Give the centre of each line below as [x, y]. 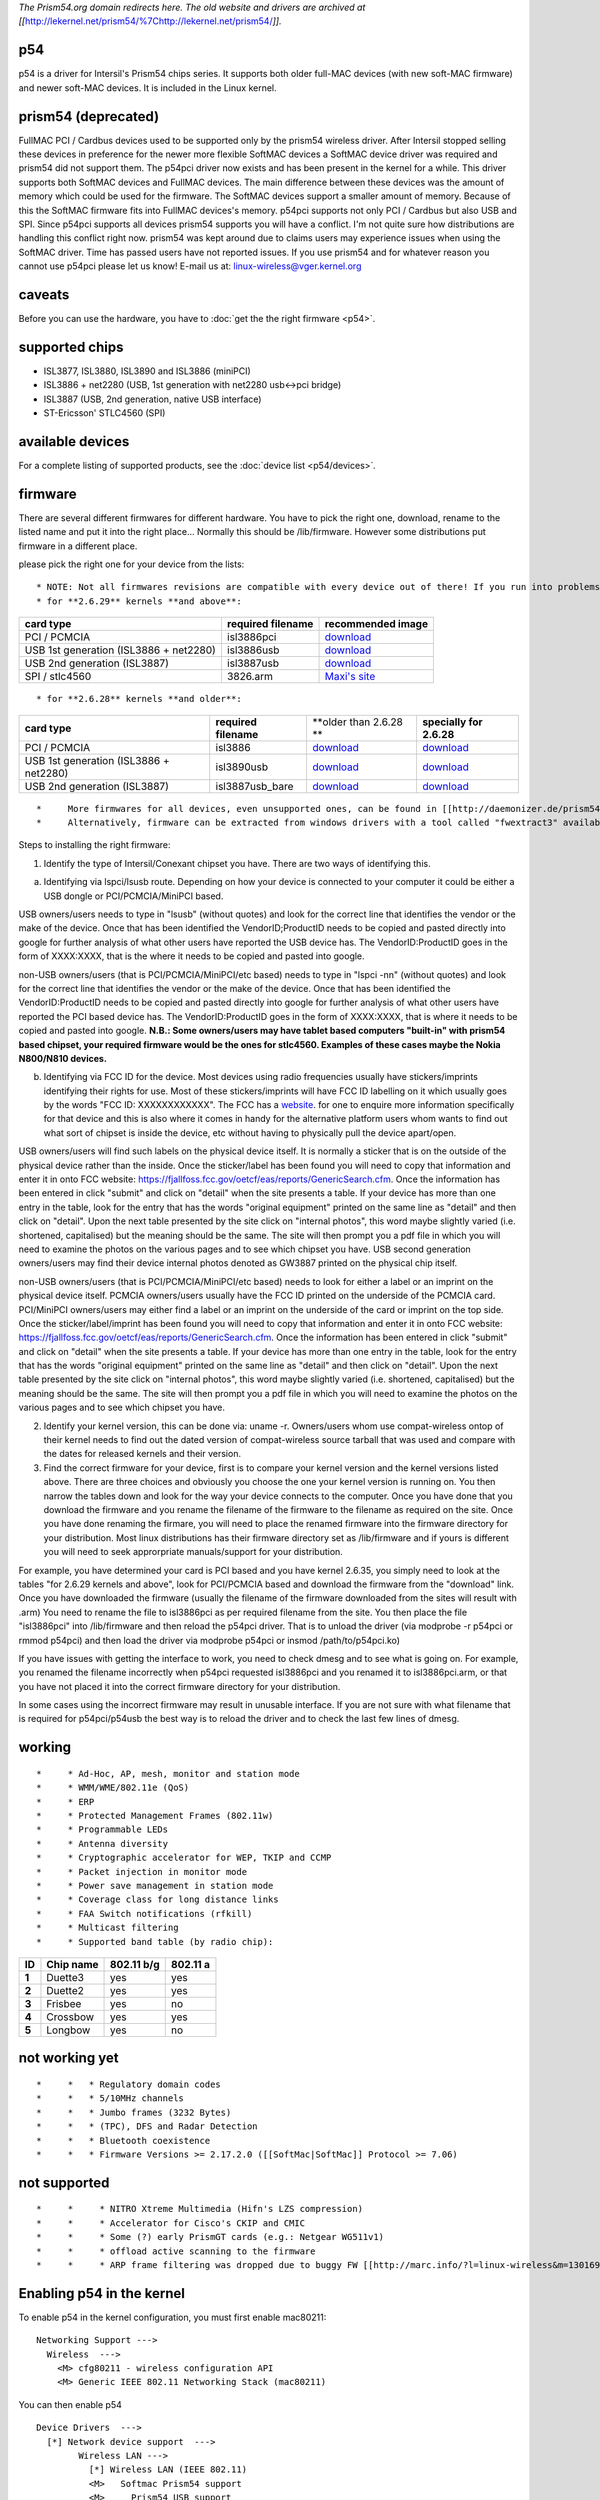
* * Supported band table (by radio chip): [155, 1941]
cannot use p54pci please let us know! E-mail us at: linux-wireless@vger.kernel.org [190, 266]
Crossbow [70, 2017]
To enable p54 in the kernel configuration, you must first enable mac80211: [172, 2317]
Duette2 [65, 1990]
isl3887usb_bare [254, 786]
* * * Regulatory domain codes [129, 2084]
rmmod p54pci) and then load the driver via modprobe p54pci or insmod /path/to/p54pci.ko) [209, 1640]
